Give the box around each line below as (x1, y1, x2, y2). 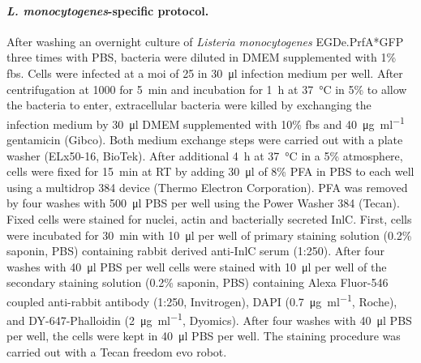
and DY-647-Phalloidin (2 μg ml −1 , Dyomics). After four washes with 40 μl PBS (6, 310, 412, 328)
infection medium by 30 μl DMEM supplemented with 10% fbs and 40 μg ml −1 (6, 113, 405, 132)
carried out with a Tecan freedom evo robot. (6, 344, 227, 361)
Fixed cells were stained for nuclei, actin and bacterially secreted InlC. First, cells (6, 210, 412, 227)
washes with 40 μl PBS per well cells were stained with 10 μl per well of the (6, 258, 387, 275)
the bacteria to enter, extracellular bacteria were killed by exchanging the (6, 96, 372, 113)
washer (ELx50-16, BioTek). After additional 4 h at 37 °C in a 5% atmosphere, (6, 147, 403, 164)
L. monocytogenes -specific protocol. (6, 2, 209, 19)
